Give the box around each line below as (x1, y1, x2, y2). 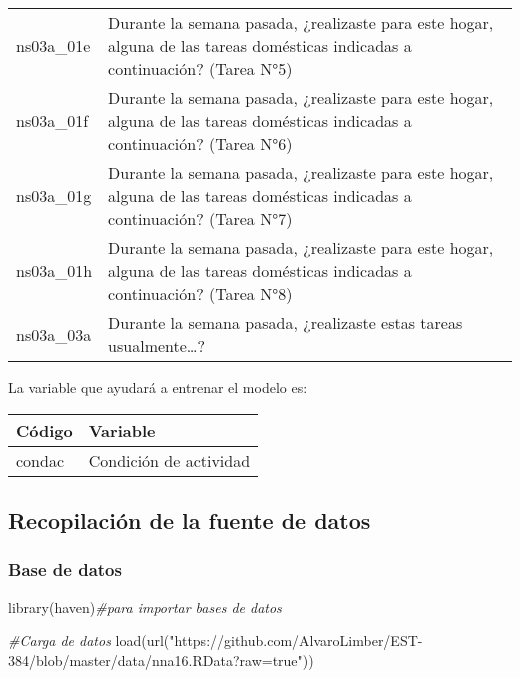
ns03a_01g (16, 184, 92, 207)
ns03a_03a (16, 322, 92, 346)
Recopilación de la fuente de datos (8, 504, 371, 535)
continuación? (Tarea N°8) (108, 282, 293, 305)
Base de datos (8, 557, 122, 582)
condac (16, 448, 65, 472)
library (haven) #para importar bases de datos (8, 596, 282, 617)
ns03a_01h (16, 259, 93, 282)
